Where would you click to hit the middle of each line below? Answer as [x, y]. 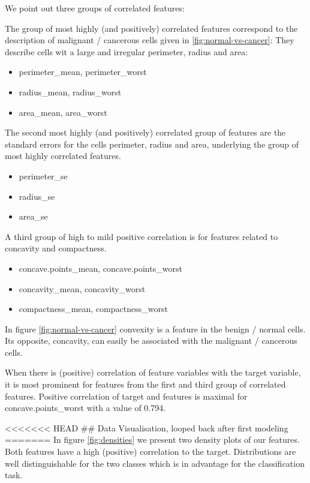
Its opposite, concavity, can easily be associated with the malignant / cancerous [151, 340]
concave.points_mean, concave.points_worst [100, 268]
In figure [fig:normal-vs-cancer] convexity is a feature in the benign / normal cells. [155, 328]
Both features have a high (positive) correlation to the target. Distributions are [151, 451]
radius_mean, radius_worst [70, 91]
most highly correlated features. [63, 156]
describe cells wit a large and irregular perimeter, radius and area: [127, 51]
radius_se [37, 196]
